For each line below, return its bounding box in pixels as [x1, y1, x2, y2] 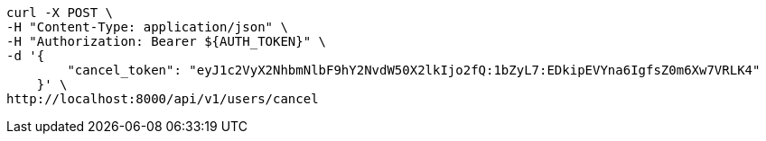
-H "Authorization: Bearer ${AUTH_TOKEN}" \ [6, 34, 327, 48]
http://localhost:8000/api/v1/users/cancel [6, 92, 319, 106]
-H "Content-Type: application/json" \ [6, 20, 288, 34]
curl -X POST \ [6, 5, 114, 20]
